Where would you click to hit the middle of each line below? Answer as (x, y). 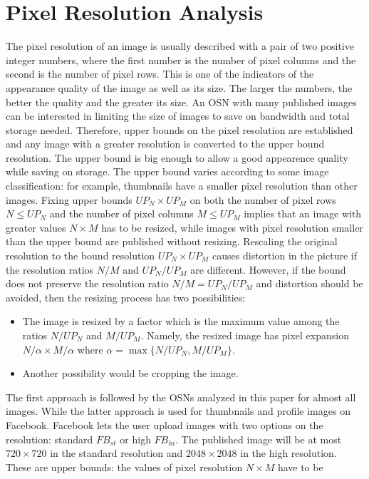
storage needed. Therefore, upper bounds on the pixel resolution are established (180, 129)
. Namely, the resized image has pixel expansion (245, 335)
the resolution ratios (50, 269)
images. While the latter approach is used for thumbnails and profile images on (178, 411)
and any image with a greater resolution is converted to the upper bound (165, 144)
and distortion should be (310, 283)
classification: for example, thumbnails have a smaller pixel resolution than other (182, 186)
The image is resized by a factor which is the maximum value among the (181, 321)
